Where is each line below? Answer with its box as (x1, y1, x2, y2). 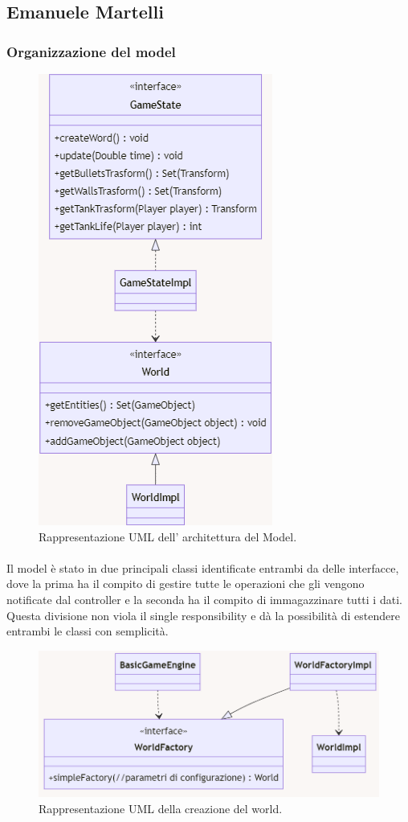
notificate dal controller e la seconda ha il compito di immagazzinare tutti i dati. (6, 590, 402, 607)
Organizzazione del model (6, 41, 176, 61)
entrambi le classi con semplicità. (6, 623, 169, 639)
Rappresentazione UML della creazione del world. (39, 799, 283, 816)
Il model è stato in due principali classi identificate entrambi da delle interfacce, (6, 559, 399, 576)
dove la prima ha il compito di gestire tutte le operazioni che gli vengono (6, 575, 365, 592)
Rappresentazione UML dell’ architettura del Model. (39, 528, 297, 545)
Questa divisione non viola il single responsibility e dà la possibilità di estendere (6, 606, 400, 623)
